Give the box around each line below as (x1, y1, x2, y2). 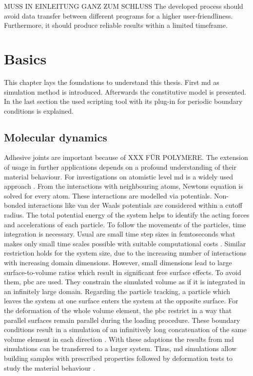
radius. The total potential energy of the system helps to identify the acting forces (4, 210, 250, 220)
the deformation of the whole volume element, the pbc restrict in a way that (4, 305, 232, 315)
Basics (4, 48, 47, 68)
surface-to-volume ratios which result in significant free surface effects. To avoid (4, 267, 241, 277)
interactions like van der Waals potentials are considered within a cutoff (28, 200, 242, 210)
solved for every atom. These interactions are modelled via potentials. (4, 190, 212, 200)
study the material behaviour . (4, 362, 95, 373)
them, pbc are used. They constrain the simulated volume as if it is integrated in (4, 277, 245, 287)
